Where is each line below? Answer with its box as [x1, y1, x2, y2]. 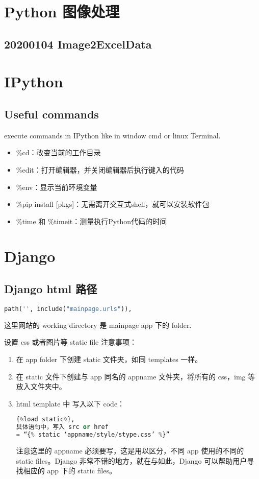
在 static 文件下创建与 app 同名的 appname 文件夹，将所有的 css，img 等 [16, 371, 255, 381]
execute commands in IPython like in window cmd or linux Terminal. [4, 130, 221, 140]
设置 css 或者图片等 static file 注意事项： [4, 337, 137, 347]
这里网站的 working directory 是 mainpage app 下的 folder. [4, 319, 192, 330]
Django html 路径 [4, 281, 97, 297]
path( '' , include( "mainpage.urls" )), [4, 305, 132, 313]
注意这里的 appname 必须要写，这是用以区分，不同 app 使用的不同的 [16, 445, 244, 456]
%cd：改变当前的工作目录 [16, 147, 101, 158]
